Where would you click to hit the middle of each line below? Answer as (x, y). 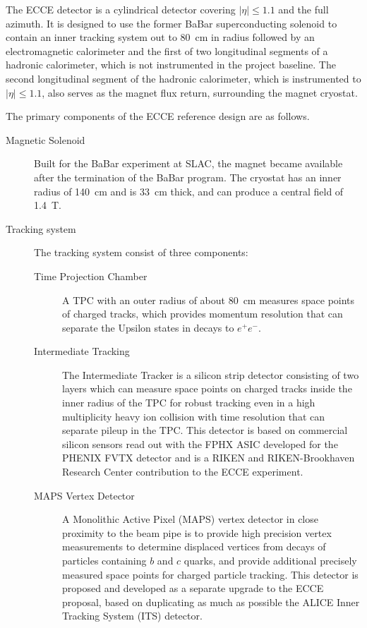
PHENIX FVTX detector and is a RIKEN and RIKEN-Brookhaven (209, 458)
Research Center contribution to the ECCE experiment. (183, 472)
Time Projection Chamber (91, 276)
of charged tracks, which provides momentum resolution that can (203, 314)
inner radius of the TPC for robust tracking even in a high (189, 403)
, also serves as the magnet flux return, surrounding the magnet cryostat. (200, 92)
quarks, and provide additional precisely (270, 560)
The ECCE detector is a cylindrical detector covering (121, 9)
